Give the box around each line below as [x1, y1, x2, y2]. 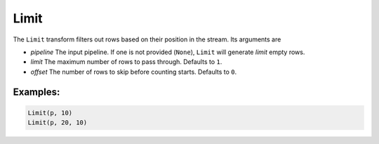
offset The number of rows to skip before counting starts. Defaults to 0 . [30, 67, 237, 76]
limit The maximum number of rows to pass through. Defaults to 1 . [30, 58, 222, 66]
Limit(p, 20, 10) [27, 119, 88, 126]
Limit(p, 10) [27, 109, 73, 117]
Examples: [13, 86, 60, 98]
